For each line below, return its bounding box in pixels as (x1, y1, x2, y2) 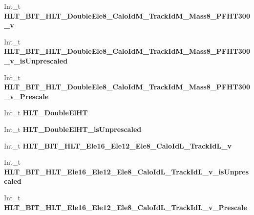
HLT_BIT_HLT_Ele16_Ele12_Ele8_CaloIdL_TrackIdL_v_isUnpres (4, 166, 249, 176)
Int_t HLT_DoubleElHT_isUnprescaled (4, 124, 142, 134)
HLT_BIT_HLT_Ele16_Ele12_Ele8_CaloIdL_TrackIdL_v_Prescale (4, 202, 247, 212)
